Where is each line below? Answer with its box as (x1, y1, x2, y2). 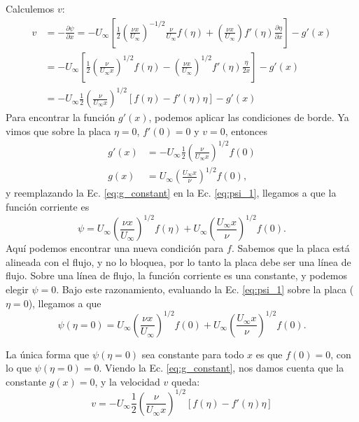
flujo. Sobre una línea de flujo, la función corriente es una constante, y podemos (6, 268, 348, 283)
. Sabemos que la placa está (231, 241, 350, 255)
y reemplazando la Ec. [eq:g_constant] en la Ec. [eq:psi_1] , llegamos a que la (6, 185, 337, 200)
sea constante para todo (141, 346, 244, 361)
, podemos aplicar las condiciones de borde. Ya (148, 110, 349, 125)
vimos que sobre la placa (6, 123, 111, 138)
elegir (6, 281, 29, 296)
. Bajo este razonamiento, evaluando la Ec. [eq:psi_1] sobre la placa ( (56, 281, 354, 296)
